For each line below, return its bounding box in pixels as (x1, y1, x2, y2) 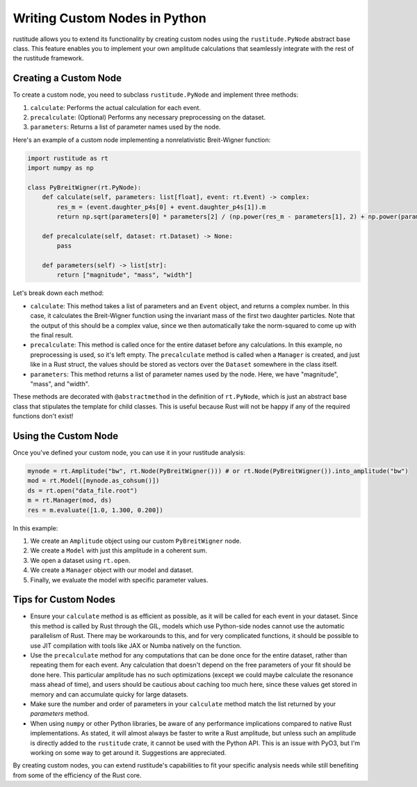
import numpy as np (27, 164, 94, 172)
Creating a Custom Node (13, 72, 122, 84)
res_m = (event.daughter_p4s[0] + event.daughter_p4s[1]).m (56, 202, 266, 211)
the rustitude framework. (13, 54, 84, 63)
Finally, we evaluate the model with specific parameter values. (30, 575, 208, 584)
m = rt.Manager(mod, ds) (27, 496, 113, 504)
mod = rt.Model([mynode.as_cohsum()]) (27, 477, 160, 485)
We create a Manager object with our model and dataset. (30, 566, 194, 574)
